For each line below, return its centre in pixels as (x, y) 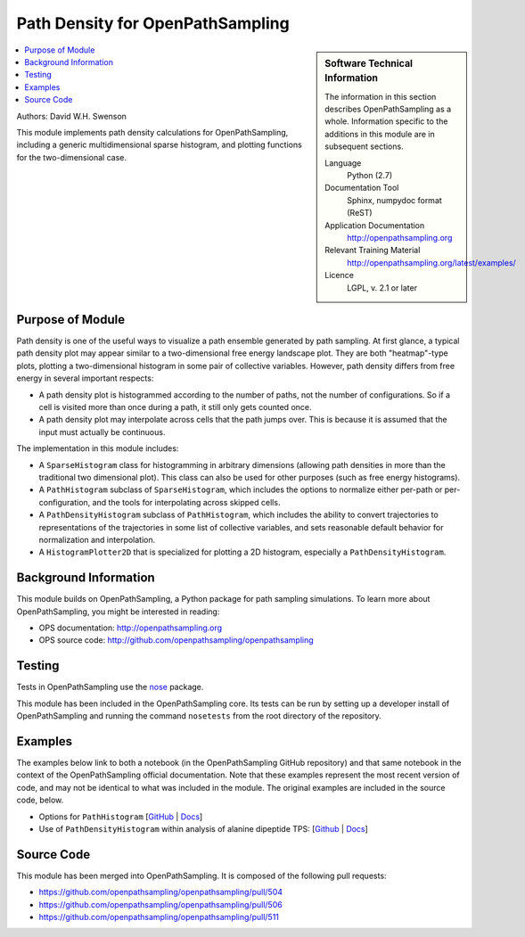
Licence (339, 275)
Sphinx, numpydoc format (395, 200)
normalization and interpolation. (97, 539)
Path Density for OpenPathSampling (153, 23)
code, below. (40, 800)
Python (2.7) (369, 176)
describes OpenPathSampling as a (388, 109)
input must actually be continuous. (102, 432)
